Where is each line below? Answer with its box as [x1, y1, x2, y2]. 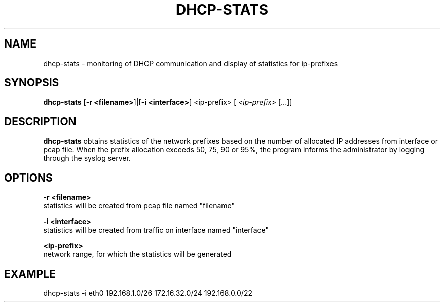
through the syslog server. [43, 154, 131, 163]
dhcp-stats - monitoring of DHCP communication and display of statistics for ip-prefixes [43, 59, 338, 68]
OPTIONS [4, 171, 53, 184]
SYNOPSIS [4, 76, 59, 90]
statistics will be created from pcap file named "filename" [43, 201, 235, 210]
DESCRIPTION [4, 115, 77, 128]
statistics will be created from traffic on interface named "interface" [43, 226, 269, 235]
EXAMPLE [4, 267, 56, 280]
